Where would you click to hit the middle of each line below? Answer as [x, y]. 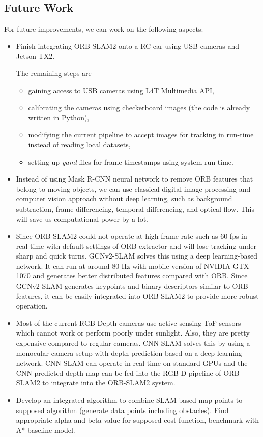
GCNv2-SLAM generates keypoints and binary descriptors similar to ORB [132, 286]
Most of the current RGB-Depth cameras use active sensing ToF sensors [128, 323]
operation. [32, 306]
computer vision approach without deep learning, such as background [124, 199]
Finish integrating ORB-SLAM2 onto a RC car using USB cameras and [128, 46]
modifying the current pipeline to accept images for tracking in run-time [141, 134]
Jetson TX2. [35, 56]
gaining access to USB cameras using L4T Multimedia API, [121, 90]
